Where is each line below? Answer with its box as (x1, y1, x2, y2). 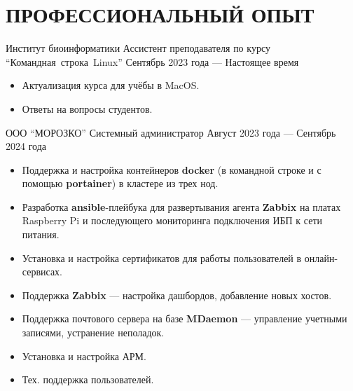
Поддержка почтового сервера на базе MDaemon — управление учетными (22, 311, 347, 326)
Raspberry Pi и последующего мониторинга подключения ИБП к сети (22, 213, 323, 228)
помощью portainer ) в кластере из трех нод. (22, 176, 219, 191)
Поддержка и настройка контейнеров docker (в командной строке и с (22, 162, 321, 177)
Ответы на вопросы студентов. (22, 101, 153, 116)
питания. (22, 227, 60, 242)
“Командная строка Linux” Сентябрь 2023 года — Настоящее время (6, 54, 299, 69)
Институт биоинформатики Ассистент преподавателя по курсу (6, 41, 270, 55)
